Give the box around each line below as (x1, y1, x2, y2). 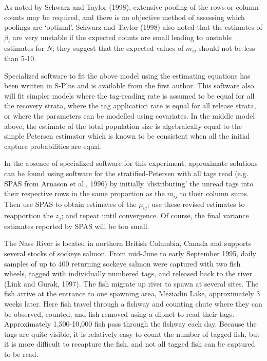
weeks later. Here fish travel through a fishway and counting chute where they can (4, 298, 262, 309)
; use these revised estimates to (147, 198, 245, 209)
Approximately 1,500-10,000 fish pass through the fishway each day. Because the (4, 318, 257, 329)
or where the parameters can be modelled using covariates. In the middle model (4, 110, 255, 121)
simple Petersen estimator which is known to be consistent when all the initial (4, 130, 250, 141)
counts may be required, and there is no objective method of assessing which (4, 11, 245, 22)
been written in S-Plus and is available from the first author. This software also (4, 80, 254, 91)
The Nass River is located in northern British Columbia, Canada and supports (4, 238, 252, 249)
